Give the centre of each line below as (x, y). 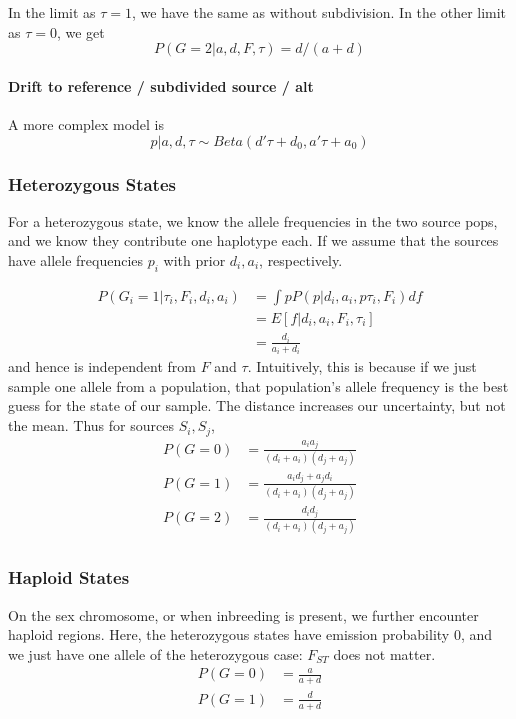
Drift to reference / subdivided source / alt (161, 85)
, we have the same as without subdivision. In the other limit (319, 12)
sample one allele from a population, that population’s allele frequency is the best (258, 385)
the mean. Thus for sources (91, 425)
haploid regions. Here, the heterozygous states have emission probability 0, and (250, 634)
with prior (194, 259)
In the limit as (52, 12)
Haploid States (69, 577)
